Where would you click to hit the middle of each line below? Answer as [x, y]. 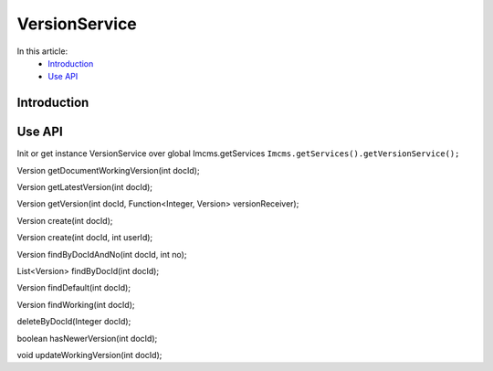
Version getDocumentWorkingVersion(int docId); [108, 170]
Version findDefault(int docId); [74, 288]
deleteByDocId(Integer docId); [74, 322]
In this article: [42, 51]
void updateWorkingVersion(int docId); [89, 355]
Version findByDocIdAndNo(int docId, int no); [102, 254]
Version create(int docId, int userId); [85, 238]
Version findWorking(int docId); [76, 304]
